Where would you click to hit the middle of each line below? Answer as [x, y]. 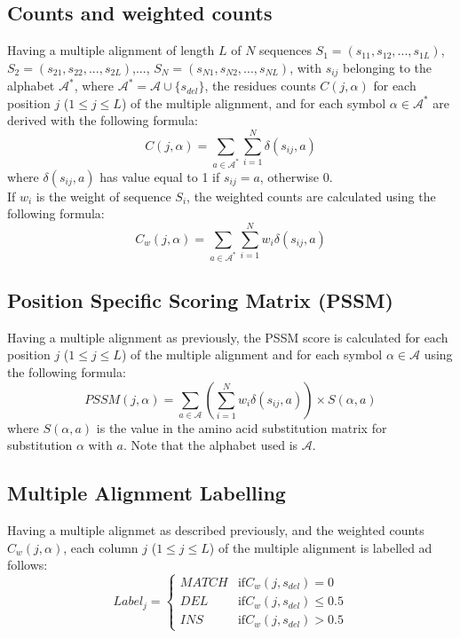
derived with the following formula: [103, 120]
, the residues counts [260, 86]
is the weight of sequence [103, 196]
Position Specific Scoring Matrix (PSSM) [200, 299]
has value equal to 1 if [160, 176]
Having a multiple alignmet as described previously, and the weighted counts [216, 529]
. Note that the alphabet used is [210, 445]
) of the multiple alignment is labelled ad [321, 547]
